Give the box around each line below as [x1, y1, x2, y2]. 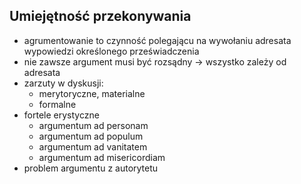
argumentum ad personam [38, 119, 149, 131]
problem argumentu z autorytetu [23, 162, 159, 174]
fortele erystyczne [23, 109, 100, 121]
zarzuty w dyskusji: [23, 77, 104, 89]
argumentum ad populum [38, 130, 144, 142]
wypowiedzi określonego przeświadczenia [23, 45, 200, 57]
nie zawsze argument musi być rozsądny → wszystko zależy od [23, 55, 287, 68]
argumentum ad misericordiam [38, 151, 166, 163]
